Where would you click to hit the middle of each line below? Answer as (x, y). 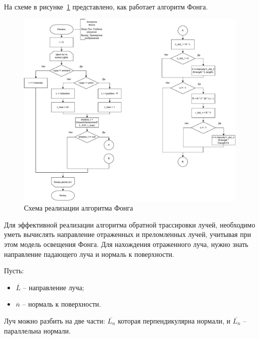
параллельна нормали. (37, 330)
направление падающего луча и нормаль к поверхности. (89, 254)
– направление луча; (54, 287)
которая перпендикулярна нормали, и (174, 320)
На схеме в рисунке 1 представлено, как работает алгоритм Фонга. (106, 6)
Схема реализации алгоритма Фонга (79, 208)
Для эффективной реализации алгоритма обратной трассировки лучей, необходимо (130, 224)
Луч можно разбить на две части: (55, 320)
